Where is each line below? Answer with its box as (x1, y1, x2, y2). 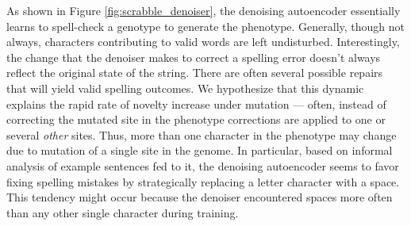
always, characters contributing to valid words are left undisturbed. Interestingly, (6, 33, 400, 50)
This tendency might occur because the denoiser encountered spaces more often (6, 189, 393, 205)
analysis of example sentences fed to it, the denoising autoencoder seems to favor (6, 157, 399, 174)
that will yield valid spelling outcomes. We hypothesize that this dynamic (6, 79, 364, 96)
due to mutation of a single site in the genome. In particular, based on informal (6, 142, 393, 159)
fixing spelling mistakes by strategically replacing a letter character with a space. (6, 173, 400, 190)
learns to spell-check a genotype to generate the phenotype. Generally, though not (6, 17, 405, 34)
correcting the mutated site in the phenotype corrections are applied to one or (6, 111, 386, 128)
